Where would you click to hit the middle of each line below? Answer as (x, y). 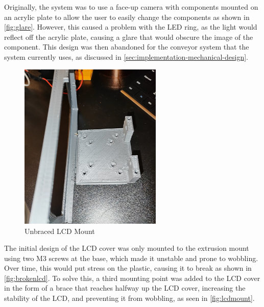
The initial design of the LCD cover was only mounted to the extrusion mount (127, 248)
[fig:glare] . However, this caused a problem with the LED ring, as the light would (131, 27)
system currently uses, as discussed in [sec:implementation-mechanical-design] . (126, 56)
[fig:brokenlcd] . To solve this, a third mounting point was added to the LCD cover (132, 278)
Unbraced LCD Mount (60, 231)
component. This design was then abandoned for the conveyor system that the (127, 47)
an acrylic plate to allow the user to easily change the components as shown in (127, 17)
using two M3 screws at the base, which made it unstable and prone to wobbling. (131, 258)
